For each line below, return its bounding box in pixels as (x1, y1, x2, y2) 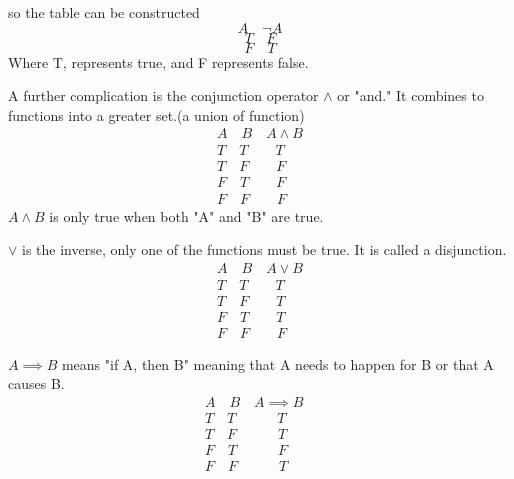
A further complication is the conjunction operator (8, 85, 319, 106)
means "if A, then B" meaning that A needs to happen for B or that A (61, 353, 494, 374)
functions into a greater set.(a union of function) (8, 104, 305, 125)
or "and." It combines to (337, 85, 484, 106)
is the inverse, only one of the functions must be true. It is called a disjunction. (22, 239, 507, 260)
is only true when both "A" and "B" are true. (49, 205, 324, 226)
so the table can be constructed (8, 2, 200, 22)
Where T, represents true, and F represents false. (8, 51, 309, 72)
